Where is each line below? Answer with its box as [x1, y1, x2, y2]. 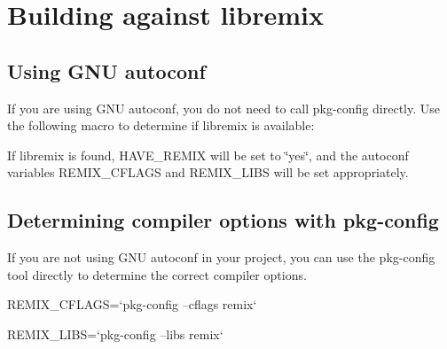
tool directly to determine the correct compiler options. [7, 265, 307, 283]
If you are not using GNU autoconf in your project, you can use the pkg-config [7, 248, 435, 267]
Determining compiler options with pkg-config [7, 206, 439, 234]
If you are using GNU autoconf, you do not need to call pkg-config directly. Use [7, 98, 441, 117]
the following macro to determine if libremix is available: [7, 116, 315, 135]
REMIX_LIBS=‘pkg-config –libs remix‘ [7, 324, 223, 343]
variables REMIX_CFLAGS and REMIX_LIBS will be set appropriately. [7, 163, 409, 182]
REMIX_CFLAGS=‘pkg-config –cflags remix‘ [7, 295, 257, 314]
